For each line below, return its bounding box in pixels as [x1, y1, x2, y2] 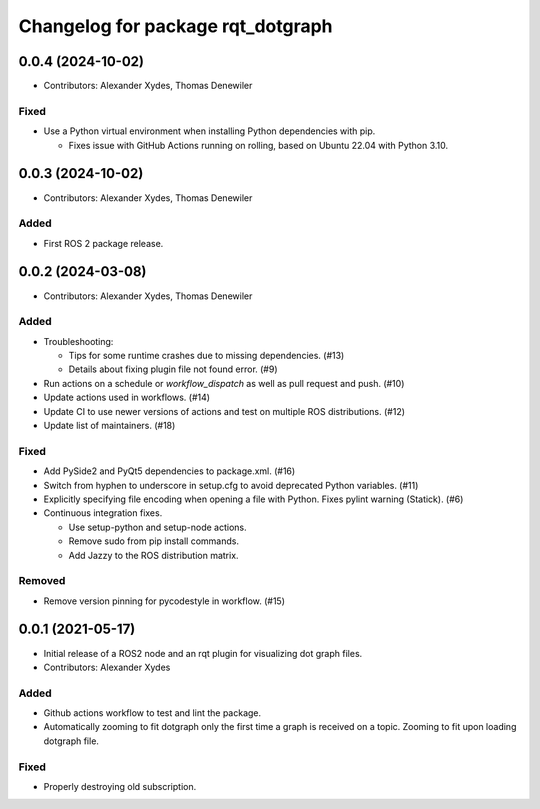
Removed [18, 574, 66, 588]
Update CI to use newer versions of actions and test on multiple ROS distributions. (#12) [43, 405, 405, 417]
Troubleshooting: [43, 335, 114, 347]
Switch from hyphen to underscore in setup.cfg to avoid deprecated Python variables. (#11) [43, 479, 419, 491]
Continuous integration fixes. [43, 507, 163, 519]
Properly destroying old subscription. [43, 781, 197, 793]
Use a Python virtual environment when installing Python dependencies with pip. [43, 125, 376, 137]
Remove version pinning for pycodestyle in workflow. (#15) [43, 595, 285, 607]
